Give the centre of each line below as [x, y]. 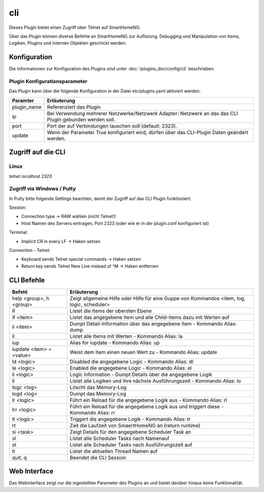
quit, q [19, 457]
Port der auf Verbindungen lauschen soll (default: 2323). [112, 126]
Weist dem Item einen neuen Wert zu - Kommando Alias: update [143, 352]
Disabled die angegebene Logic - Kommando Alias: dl [132, 361]
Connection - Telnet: [30, 250]
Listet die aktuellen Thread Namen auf [114, 451]
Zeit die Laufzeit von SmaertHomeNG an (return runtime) [135, 425]
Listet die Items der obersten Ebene [111, 311]
